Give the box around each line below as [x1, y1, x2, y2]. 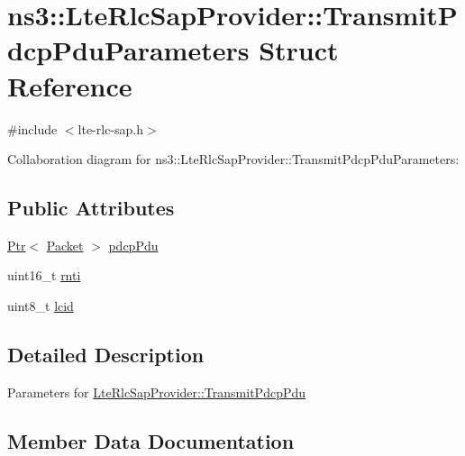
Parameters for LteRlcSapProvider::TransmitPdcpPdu [7, 382, 306, 401]
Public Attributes [7, 194, 175, 222]
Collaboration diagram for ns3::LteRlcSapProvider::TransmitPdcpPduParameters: [7, 150, 460, 169]
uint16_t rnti [7, 266, 81, 285]
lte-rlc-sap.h [77, 119, 144, 138]
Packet [46, 235, 84, 254]
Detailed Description [7, 341, 205, 369]
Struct [259, 32, 339, 68]
